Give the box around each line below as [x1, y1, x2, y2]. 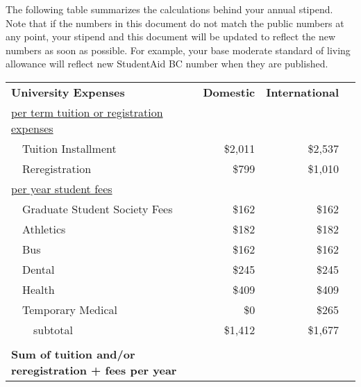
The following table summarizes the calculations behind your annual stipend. [6, 2, 333, 16]
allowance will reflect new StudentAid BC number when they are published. [6, 56, 328, 71]
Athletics [22, 220, 66, 237]
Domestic [203, 83, 255, 100]
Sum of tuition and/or [11, 345, 135, 362]
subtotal [33, 321, 74, 338]
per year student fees [11, 180, 112, 197]
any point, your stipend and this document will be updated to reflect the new [6, 29, 336, 44]
